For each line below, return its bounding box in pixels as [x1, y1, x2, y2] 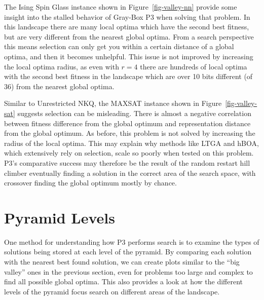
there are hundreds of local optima [140, 61, 247, 71]
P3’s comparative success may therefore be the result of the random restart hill [4, 157, 250, 168]
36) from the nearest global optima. [4, 81, 115, 91]
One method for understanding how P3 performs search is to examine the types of [4, 236, 259, 247]
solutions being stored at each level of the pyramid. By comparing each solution [4, 246, 252, 257]
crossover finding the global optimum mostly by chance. [4, 177, 177, 188]
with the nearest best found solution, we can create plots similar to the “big [4, 256, 240, 267]
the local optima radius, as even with [4, 61, 119, 71]
